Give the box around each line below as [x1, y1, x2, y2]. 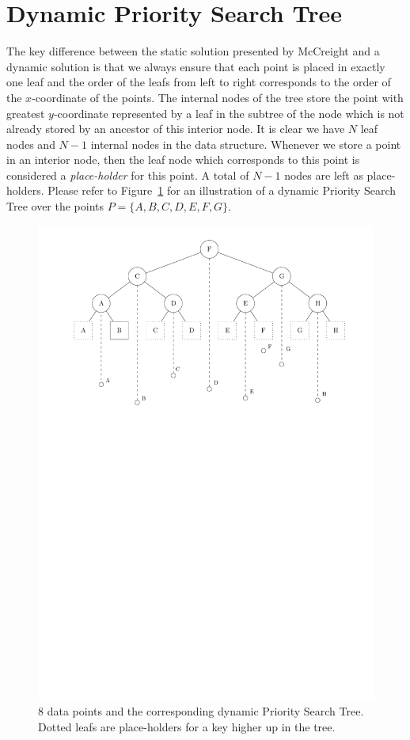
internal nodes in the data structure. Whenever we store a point [90, 135, 401, 152]
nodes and [6, 135, 55, 152]
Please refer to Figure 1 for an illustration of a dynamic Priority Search [47, 182, 396, 199]
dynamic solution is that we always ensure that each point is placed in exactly [6, 58, 385, 74]
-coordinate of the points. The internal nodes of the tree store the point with [32, 89, 404, 105]
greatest [6, 104, 45, 121]
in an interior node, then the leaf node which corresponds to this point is [6, 151, 360, 168]
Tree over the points [6, 198, 104, 214]
